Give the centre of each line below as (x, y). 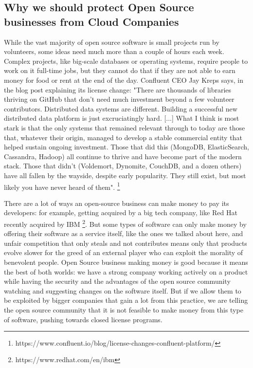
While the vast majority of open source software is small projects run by (112, 42)
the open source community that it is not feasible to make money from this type (124, 309)
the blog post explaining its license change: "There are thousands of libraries (118, 89)
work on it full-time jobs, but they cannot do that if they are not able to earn (120, 70)
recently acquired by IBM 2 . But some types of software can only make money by (125, 223)
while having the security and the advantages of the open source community (117, 281)
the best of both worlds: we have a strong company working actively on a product (126, 271)
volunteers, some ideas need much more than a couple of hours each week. (114, 51)
